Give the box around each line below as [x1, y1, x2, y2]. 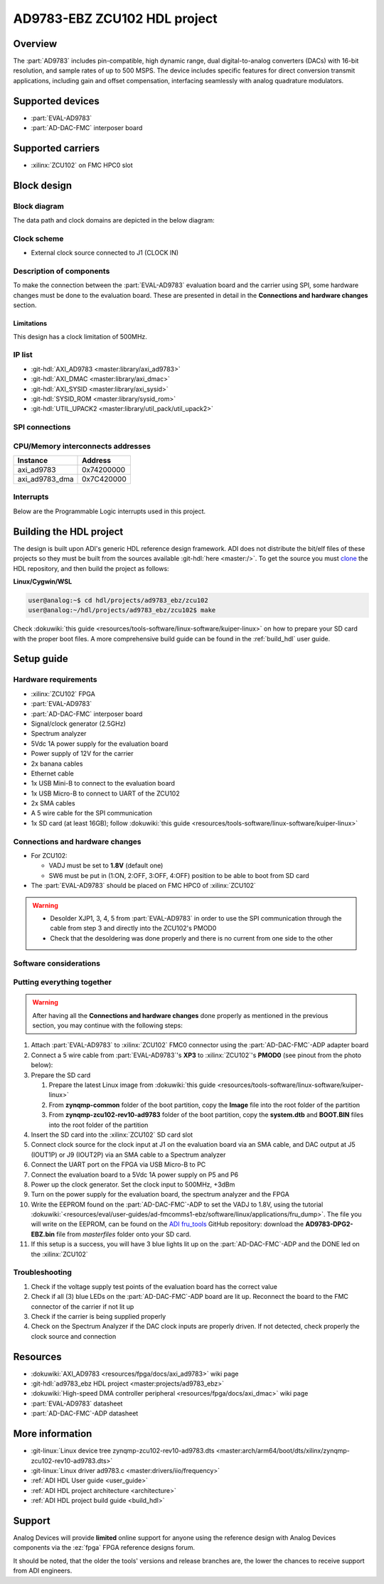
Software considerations [13, 958, 101, 968]
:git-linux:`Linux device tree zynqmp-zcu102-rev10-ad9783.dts [31, 1447, 215, 1455]
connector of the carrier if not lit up [31, 1302, 134, 1311]
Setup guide [13, 653, 69, 665]
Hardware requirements [13, 675, 97, 685]
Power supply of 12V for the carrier [31, 749, 134, 758]
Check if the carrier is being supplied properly [31, 1312, 166, 1320]
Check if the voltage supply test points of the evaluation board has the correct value [31, 1282, 277, 1290]
